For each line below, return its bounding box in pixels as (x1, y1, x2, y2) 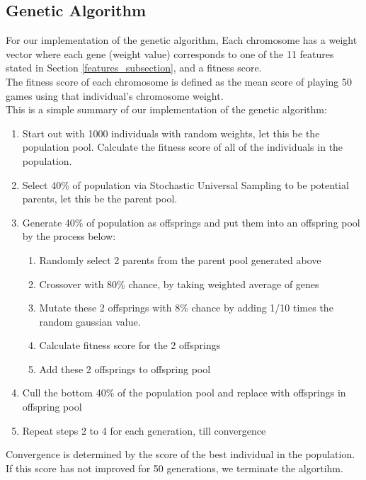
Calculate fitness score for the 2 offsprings (39, 338, 221, 353)
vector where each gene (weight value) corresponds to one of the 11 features (6, 46, 334, 61)
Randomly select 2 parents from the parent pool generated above (39, 252, 321, 267)
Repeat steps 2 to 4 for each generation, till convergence (22, 423, 266, 438)
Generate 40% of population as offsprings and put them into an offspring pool (22, 215, 360, 229)
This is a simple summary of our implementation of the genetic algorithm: (6, 102, 327, 117)
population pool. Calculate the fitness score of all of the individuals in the (22, 139, 343, 154)
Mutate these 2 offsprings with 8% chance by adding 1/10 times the (39, 300, 333, 315)
